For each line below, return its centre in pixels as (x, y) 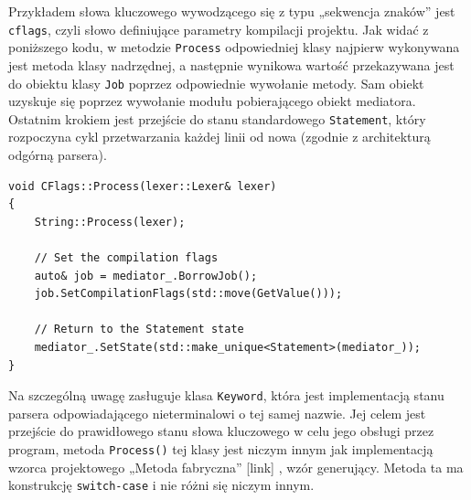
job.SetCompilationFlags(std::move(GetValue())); (188, 294)
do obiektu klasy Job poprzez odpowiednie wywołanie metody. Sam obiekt (216, 83)
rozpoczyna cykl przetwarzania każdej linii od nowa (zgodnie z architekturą (219, 137)
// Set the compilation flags (126, 257)
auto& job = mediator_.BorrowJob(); (146, 276)
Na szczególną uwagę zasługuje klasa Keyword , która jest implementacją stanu (226, 395)
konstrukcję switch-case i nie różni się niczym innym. (161, 485)
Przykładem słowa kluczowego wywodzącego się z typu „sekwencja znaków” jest (232, 11)
